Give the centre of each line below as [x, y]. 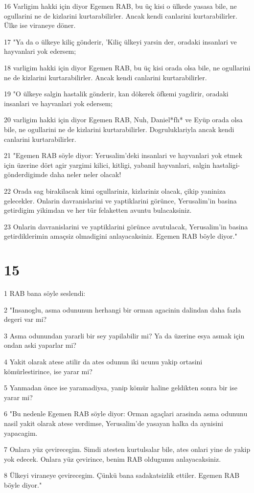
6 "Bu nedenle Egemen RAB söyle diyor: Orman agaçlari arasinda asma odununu [126, 414]
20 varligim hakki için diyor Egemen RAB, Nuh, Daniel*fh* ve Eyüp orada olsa [123, 120]
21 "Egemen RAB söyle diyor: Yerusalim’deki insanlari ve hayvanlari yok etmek [123, 155]
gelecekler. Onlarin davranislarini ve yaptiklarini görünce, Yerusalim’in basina [120, 200]
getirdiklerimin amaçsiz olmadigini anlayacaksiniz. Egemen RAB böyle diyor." [121, 236]
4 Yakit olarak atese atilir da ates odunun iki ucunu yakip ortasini [103, 361]
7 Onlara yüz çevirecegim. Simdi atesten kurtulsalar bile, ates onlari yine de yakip [127, 449]
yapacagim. [21, 433]
